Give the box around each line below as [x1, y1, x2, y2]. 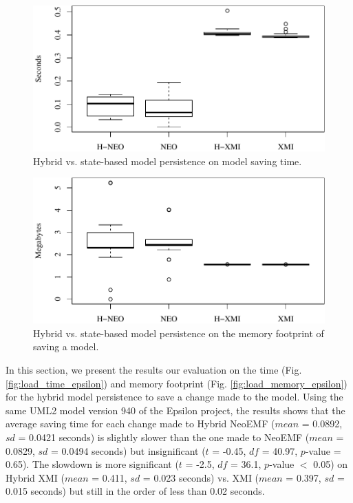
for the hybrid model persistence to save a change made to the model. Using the [6, 389, 343, 404]
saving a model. [33, 339, 99, 354]
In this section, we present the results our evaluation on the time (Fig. [6, 362, 302, 376]
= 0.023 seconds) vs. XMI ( [142, 470, 259, 484]
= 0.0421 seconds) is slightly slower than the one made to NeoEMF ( [18, 429, 310, 444]
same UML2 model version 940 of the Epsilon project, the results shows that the [6, 403, 345, 417]
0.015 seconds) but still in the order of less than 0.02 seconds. [6, 484, 265, 498]
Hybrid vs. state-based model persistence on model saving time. [33, 153, 302, 168]
